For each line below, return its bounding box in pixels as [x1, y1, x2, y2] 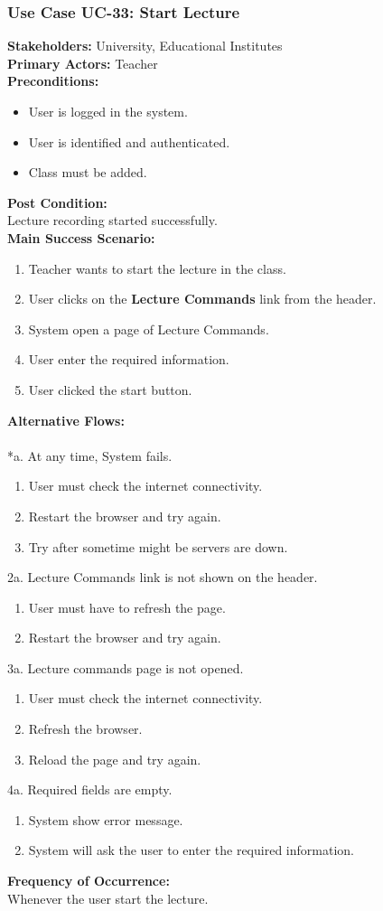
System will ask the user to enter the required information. [28, 841, 354, 859]
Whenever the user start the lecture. [7, 888, 209, 907]
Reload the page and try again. [28, 749, 201, 768]
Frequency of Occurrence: [7, 871, 170, 890]
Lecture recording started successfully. [7, 211, 218, 230]
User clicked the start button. [28, 380, 192, 399]
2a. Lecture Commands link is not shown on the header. [7, 568, 318, 587]
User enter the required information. [28, 350, 229, 369]
